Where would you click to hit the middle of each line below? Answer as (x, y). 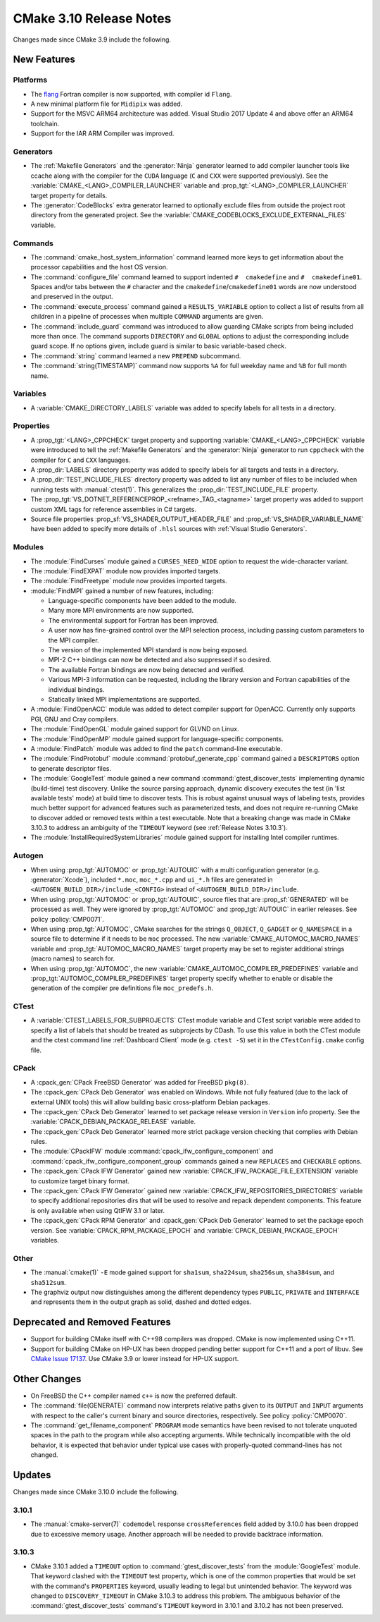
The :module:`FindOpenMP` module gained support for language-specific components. (157, 739)
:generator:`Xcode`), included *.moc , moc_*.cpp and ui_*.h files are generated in (152, 879)
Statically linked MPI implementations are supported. (125, 699)
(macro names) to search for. (73, 958)
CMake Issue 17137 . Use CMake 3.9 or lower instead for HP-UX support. (135, 1358)
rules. (39, 1142)
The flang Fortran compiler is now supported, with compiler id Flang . (131, 94)
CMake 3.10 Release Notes (92, 18)
